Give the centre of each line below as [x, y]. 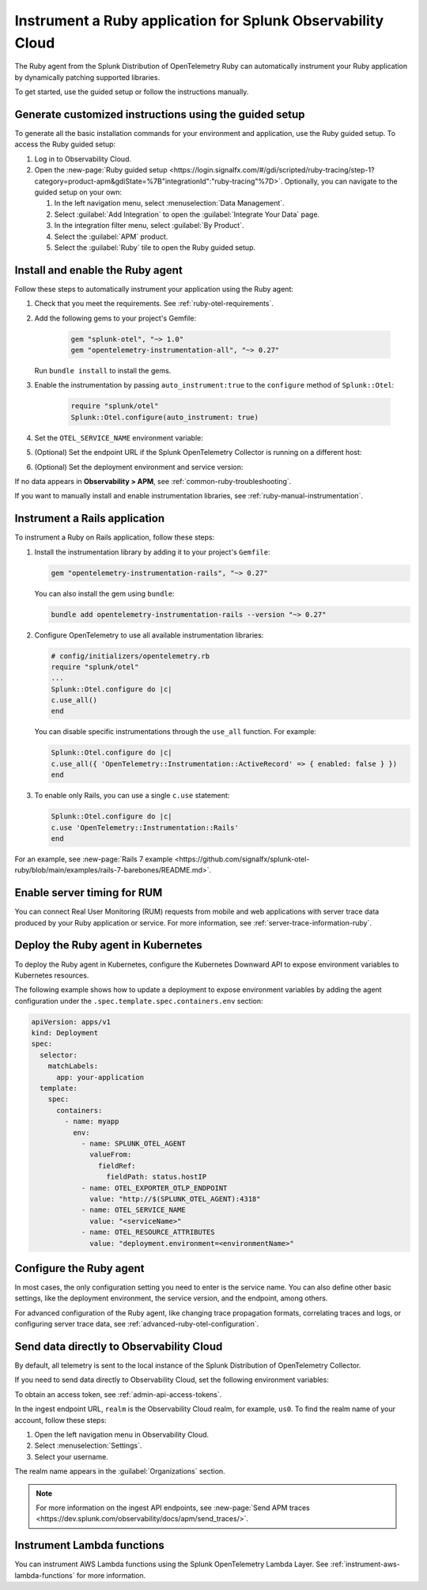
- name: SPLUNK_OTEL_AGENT [133, 1143]
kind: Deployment [65, 1033]
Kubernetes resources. [52, 975]
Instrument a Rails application [90, 519]
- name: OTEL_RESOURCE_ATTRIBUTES [148, 1232]
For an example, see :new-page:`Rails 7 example [94, 859]
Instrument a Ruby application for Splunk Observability [199, 21]
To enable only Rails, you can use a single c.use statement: [132, 796]
